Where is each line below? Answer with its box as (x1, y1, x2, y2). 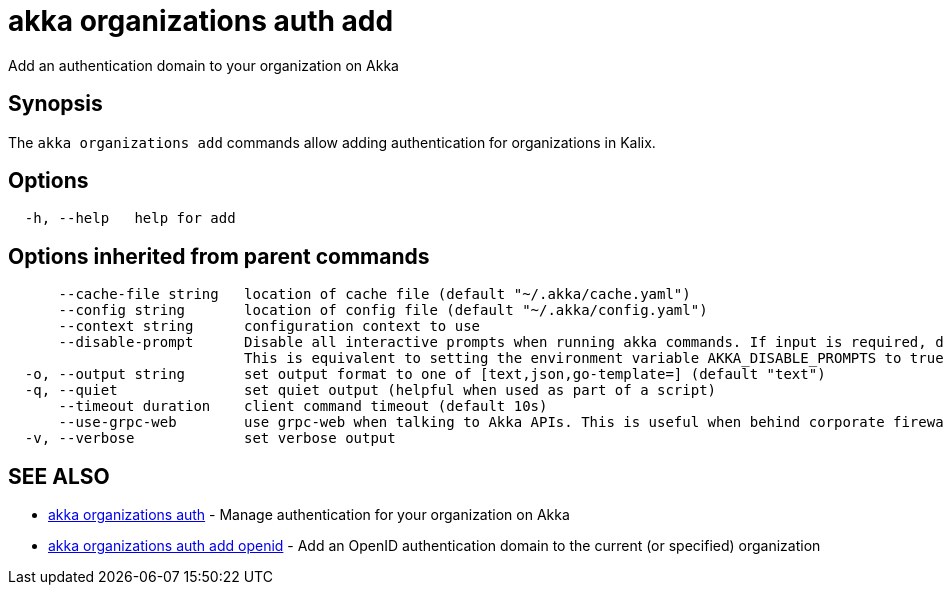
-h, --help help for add (24, 210, 236, 227)
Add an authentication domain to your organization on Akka (8, 56, 399, 74)
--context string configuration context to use (58, 318, 481, 335)
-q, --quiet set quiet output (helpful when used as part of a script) (24, 382, 717, 399)
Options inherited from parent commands (8, 243, 430, 269)
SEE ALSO (8, 463, 110, 489)
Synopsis (8, 91, 103, 117)
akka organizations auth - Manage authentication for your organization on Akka (48, 506, 570, 524)
